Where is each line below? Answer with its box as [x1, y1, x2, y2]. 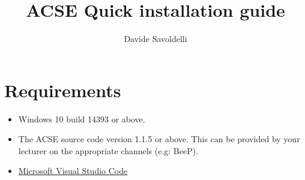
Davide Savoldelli [124, 32, 187, 45]
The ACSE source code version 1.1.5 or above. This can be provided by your [18, 133, 300, 145]
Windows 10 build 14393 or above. [18, 112, 145, 125]
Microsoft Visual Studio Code [18, 164, 128, 177]
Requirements [4, 77, 121, 102]
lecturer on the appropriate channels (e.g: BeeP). [18, 144, 199, 157]
